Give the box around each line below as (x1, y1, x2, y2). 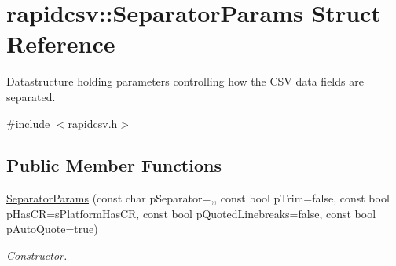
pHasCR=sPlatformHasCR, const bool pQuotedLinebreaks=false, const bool (6, 205, 376, 221)
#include (6, 115, 50, 131)
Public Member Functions (6, 153, 222, 177)
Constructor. (6, 247, 68, 264)
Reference (6, 27, 115, 60)
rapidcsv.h (68, 115, 118, 131)
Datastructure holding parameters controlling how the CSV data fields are (6, 73, 364, 89)
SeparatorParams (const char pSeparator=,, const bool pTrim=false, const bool (6, 190, 390, 206)
